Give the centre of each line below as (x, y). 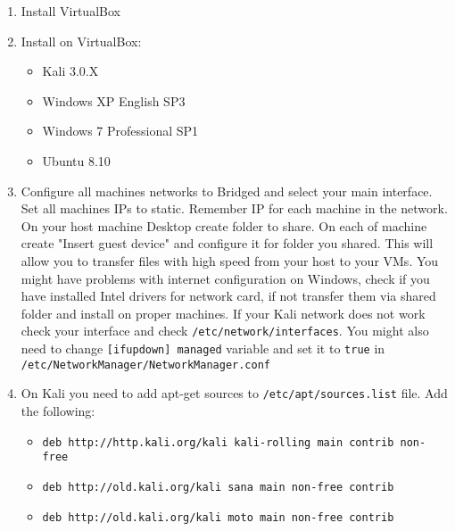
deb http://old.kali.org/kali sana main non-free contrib (218, 487)
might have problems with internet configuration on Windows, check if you (225, 278)
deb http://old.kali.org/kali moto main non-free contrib (218, 517)
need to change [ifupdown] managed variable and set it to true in (203, 348)
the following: (58, 410)
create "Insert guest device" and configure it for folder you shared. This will (227, 243)
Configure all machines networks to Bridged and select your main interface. (227, 191)
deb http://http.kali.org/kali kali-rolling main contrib (218, 442)
